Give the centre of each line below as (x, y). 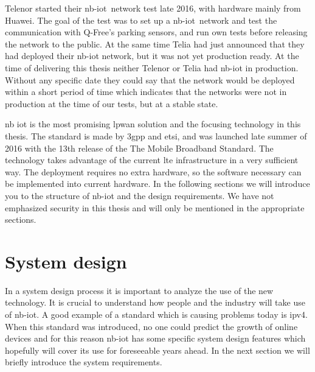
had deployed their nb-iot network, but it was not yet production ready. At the (152, 56)
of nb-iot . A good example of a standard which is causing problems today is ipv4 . (156, 314)
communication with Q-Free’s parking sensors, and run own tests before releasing (156, 32)
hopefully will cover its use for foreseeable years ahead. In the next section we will (157, 350)
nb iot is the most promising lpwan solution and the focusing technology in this (153, 124)
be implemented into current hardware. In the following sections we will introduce (157, 184)
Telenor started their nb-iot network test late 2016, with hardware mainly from (153, 8)
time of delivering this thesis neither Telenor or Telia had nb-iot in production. (152, 67)
